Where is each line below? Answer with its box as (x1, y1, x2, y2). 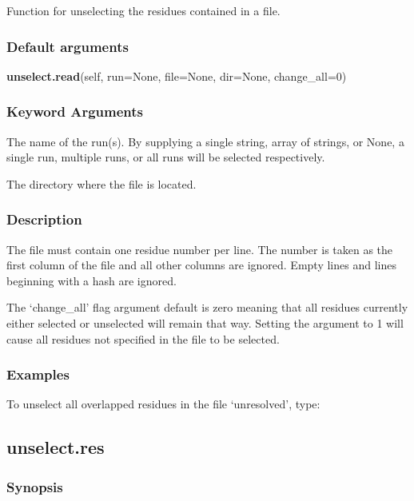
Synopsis (6, 476, 63, 496)
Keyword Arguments (6, 101, 144, 121)
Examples (6, 364, 70, 384)
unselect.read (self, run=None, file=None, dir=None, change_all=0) (6, 67, 347, 84)
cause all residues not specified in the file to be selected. (6, 330, 280, 347)
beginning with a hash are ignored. (6, 272, 177, 288)
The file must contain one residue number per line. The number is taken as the (6, 241, 393, 257)
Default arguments (6, 36, 129, 56)
